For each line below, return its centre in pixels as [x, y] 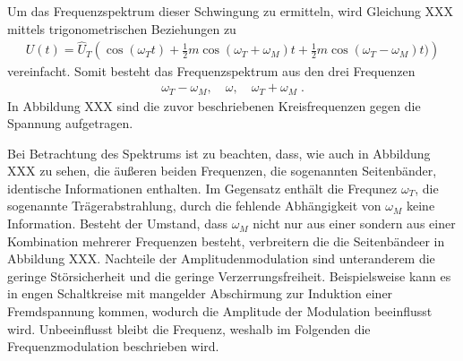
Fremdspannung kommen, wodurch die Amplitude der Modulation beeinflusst [220, 311]
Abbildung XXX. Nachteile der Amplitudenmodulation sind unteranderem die [221, 258]
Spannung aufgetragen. [70, 123]
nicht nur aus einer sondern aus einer [354, 223]
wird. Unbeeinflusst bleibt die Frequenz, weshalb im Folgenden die [189, 328]
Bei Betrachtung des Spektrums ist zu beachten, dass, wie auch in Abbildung [219, 153]
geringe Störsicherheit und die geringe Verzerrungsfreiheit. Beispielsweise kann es [229, 275]
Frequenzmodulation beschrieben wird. [113, 346]
